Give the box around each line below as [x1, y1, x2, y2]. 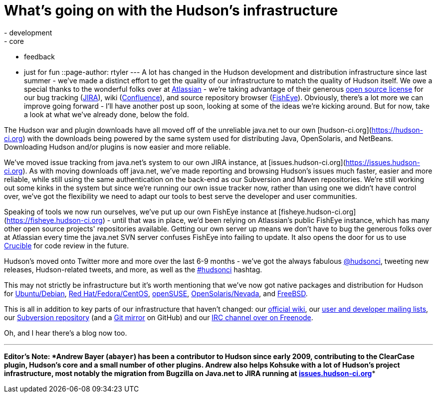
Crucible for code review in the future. [4, 241, 129, 250]
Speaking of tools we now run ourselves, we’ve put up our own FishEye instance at [4, 207, 277, 216]
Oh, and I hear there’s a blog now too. [4, 328, 127, 337]
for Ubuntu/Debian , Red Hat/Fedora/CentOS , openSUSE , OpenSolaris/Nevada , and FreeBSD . [4, 289, 308, 298]
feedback [24, 52, 55, 61]
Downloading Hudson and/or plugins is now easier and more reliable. [4, 142, 231, 151]
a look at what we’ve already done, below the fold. [24, 110, 189, 119]
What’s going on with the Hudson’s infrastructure [4, 2, 338, 19]
